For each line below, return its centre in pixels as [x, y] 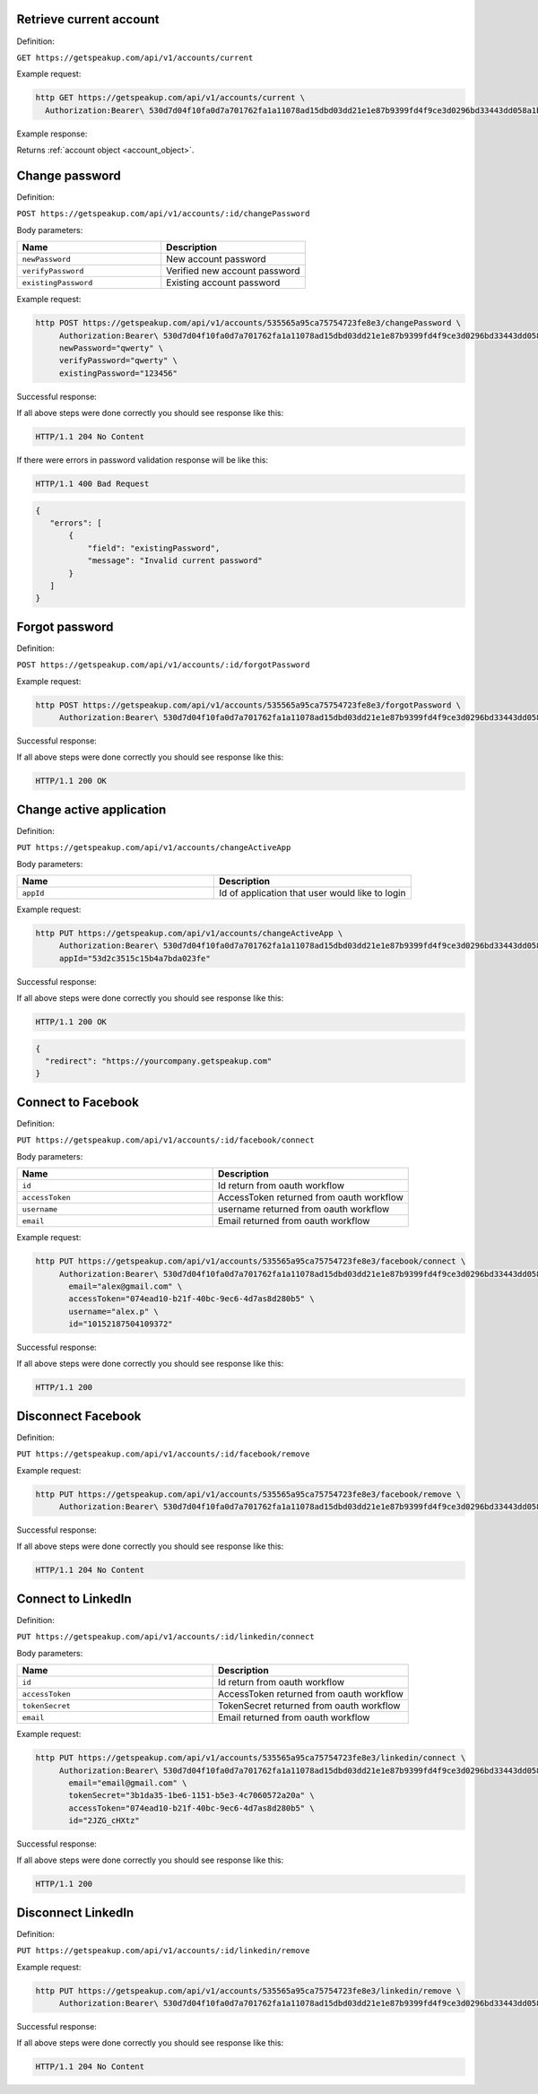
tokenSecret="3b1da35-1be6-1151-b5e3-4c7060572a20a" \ [191, 1795]
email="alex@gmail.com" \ [126, 1286]
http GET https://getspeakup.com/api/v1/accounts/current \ [170, 98]
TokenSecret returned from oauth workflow [309, 1706]
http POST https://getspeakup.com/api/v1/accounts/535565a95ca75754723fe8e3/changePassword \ [248, 323]
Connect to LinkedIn [74, 1599]
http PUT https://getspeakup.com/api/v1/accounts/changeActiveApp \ [189, 933]
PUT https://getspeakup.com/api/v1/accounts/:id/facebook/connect [166, 1140]
